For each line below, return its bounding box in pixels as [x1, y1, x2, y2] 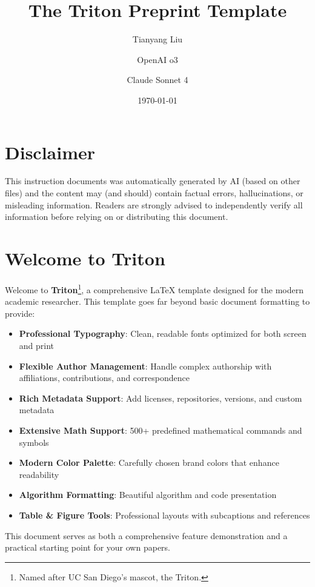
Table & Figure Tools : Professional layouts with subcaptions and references [19, 508, 310, 521]
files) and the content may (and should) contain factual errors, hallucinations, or [5, 187, 303, 199]
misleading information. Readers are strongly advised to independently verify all [5, 198, 303, 211]
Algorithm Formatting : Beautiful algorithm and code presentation [19, 488, 277, 501]
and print [19, 339, 55, 351]
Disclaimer [5, 139, 96, 164]
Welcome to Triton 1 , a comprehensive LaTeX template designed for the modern [5, 281, 304, 296]
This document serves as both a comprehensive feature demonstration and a [5, 529, 288, 542]
